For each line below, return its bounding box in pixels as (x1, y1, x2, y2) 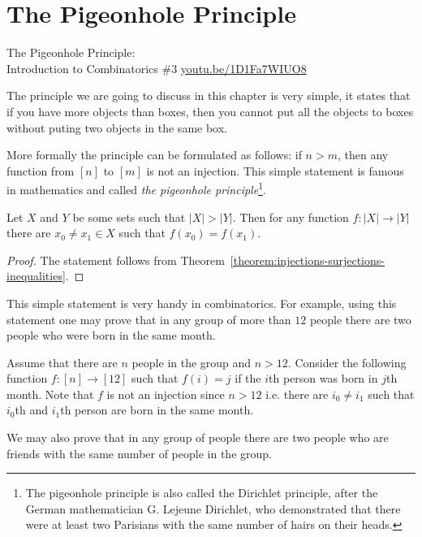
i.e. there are (265, 385, 329, 402)
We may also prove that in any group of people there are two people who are (6, 429, 389, 446)
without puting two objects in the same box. (6, 119, 227, 136)
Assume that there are (6, 353, 118, 370)
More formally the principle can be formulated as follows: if (6, 146, 302, 163)
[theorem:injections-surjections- (230, 251, 385, 268)
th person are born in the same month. (60, 401, 254, 418)
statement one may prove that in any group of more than (6, 310, 291, 327)
